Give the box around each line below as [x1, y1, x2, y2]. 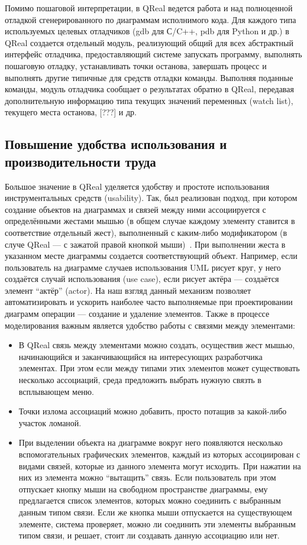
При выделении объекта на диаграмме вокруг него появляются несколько [18, 436, 283, 449]
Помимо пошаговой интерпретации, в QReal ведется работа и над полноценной [5, 2, 293, 14]
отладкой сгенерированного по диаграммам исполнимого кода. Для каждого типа [5, 13, 296, 25]
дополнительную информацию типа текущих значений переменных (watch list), [5, 94, 293, 106]
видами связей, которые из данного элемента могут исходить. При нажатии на [18, 459, 301, 472]
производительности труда [5, 152, 156, 170]
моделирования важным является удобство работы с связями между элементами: [5, 319, 295, 331]
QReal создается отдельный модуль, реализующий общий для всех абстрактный [5, 36, 293, 48]
